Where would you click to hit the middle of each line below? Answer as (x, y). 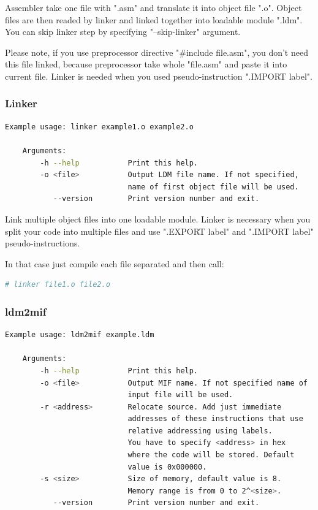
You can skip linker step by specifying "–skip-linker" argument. (123, 32)
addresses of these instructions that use (215, 419)
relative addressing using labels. (200, 431)
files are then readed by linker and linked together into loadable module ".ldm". (154, 19)
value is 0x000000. (167, 467)
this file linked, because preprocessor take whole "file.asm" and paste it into (146, 64)
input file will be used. (180, 395)
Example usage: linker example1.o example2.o (99, 127)
